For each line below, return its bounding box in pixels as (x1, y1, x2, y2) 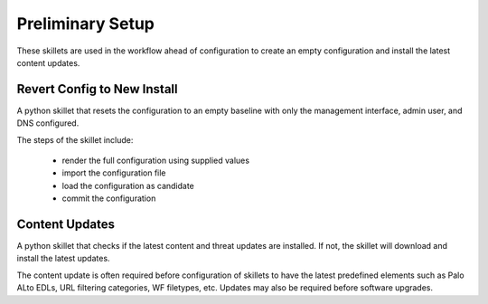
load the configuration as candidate (61, 180, 194, 191)
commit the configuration (61, 193, 156, 204)
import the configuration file (61, 167, 166, 178)
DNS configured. (16, 118, 80, 128)
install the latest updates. (16, 253, 110, 264)
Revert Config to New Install (16, 81, 178, 97)
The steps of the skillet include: (16, 134, 134, 145)
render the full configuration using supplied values (61, 155, 250, 166)
